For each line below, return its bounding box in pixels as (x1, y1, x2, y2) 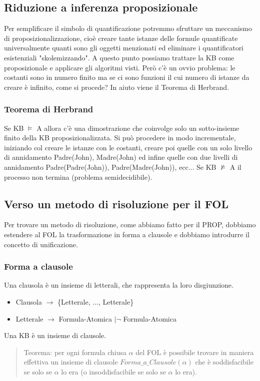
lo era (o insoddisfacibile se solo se (61, 366, 166, 377)
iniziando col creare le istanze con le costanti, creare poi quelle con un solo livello (4, 142, 252, 152)
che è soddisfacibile (195, 357, 253, 367)
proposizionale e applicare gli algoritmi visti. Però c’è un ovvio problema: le (4, 62, 235, 72)
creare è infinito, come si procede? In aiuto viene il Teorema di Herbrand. (4, 81, 229, 92)
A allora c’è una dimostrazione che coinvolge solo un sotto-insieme (36, 122, 239, 133)
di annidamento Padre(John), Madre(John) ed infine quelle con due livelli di (4, 152, 238, 162)
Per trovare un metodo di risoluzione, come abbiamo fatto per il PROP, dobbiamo (4, 219, 256, 230)
